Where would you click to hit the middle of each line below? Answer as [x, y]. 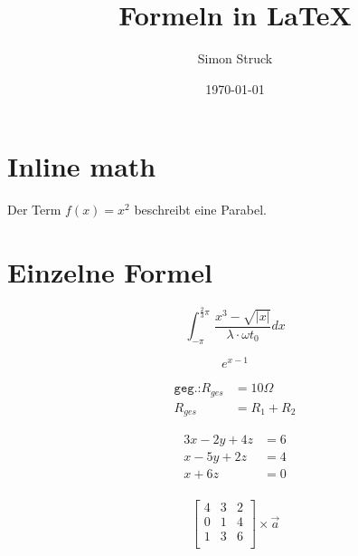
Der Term [34, 210]
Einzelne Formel [110, 272]
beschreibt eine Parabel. [201, 210]
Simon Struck [235, 58]
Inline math [82, 166]
